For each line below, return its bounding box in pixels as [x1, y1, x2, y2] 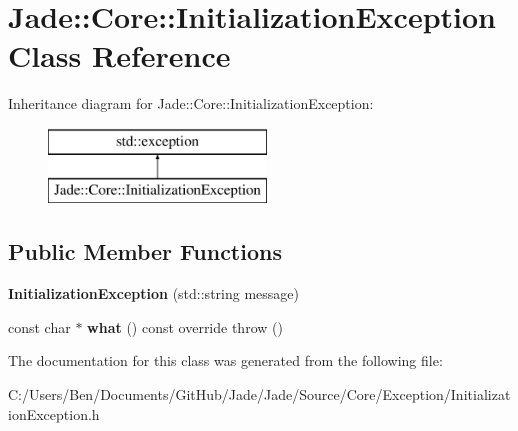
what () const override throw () [87, 316, 283, 337]
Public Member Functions [8, 236, 282, 267]
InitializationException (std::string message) [8, 283, 299, 304]
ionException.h [8, 403, 100, 424]
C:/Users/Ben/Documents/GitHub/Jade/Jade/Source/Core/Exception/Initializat [8, 384, 511, 405]
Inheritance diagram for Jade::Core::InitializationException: [8, 93, 374, 114]
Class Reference [8, 35, 231, 76]
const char [8, 316, 71, 337]
